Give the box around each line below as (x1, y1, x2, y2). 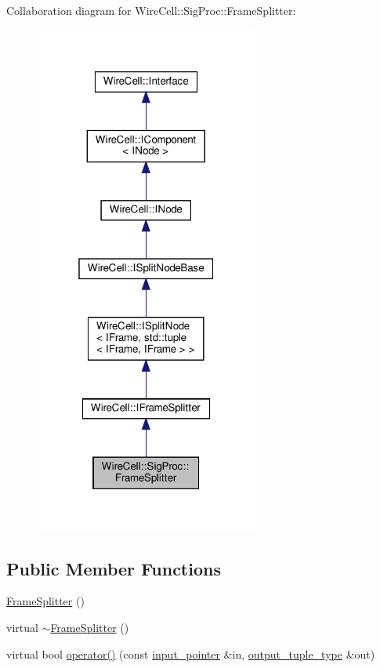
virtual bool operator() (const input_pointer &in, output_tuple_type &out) (6, 645, 375, 662)
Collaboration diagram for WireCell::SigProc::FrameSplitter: (6, 2, 296, 18)
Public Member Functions (6, 556, 221, 580)
